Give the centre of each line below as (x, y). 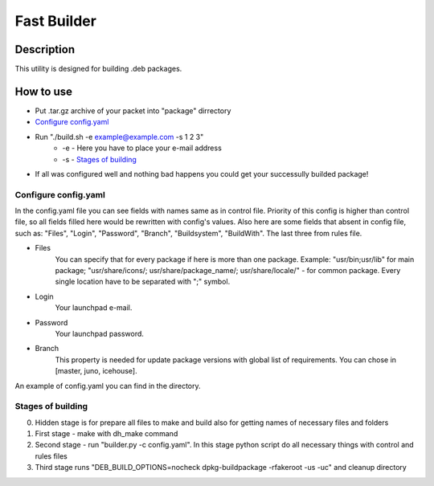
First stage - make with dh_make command (106, 434)
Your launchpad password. (100, 333)
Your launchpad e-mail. (94, 308)
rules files (51, 456)
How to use (43, 91)
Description (45, 49)
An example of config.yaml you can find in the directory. (108, 386)
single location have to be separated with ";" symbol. (143, 282)
